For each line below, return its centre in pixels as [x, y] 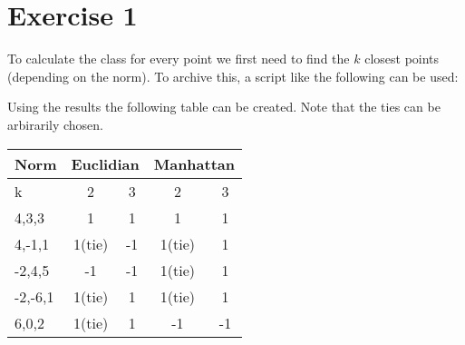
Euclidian [105, 163]
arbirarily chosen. [55, 124]
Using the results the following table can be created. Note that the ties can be [224, 107]
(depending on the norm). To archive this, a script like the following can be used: [233, 76]
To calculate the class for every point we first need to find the [179, 59]
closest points [402, 59]
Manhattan [194, 163]
